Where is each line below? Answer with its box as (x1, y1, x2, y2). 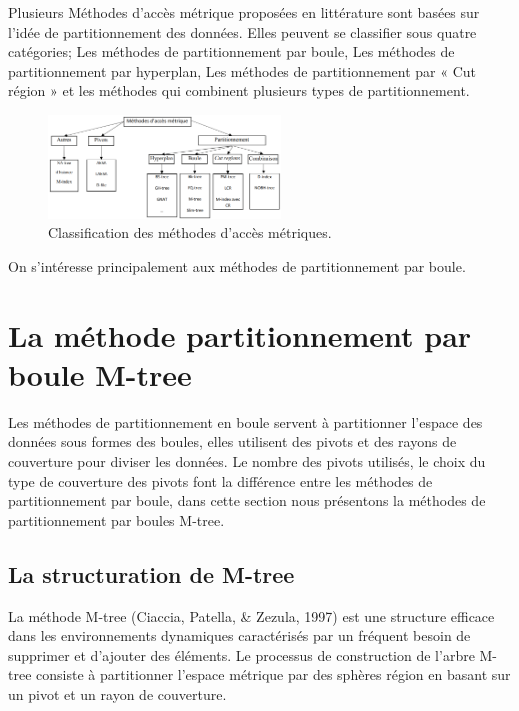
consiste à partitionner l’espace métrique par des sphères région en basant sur (36, 664, 511, 685)
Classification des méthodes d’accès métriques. (48, 222, 332, 243)
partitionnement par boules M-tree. (8, 509, 225, 530)
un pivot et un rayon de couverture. (8, 683, 227, 704)
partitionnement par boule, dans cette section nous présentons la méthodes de (8, 490, 486, 511)
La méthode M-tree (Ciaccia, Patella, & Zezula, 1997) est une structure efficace (8, 605, 495, 626)
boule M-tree (8, 353, 192, 394)
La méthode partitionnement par (8, 314, 472, 355)
